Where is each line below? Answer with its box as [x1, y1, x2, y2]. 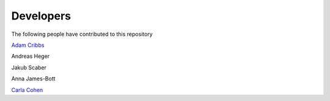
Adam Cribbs [11, 41, 45, 49]
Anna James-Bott [11, 75, 56, 82]
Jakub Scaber [11, 64, 47, 71]
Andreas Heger [11, 52, 50, 60]
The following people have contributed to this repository [11, 30, 153, 38]
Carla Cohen [11, 86, 43, 94]
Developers [11, 9, 71, 23]
